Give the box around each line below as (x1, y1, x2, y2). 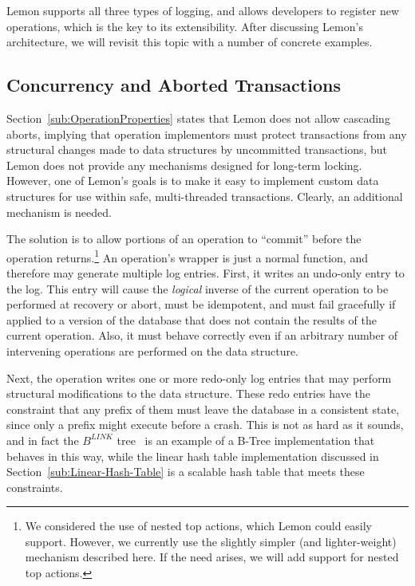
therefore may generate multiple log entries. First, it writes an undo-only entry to (6, 264, 405, 281)
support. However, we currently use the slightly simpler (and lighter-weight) (25, 533, 397, 549)
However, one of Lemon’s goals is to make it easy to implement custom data (6, 172, 379, 189)
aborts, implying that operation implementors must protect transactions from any (6, 125, 407, 142)
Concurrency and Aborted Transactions (6, 73, 341, 97)
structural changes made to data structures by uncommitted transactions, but (6, 141, 388, 158)
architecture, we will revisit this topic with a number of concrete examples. (6, 33, 373, 50)
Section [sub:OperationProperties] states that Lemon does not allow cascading (6, 109, 390, 126)
